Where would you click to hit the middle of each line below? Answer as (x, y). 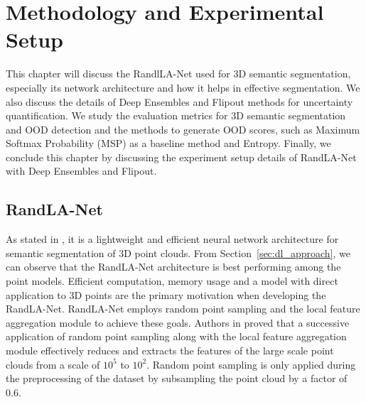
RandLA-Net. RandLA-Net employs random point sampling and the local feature (183, 309)
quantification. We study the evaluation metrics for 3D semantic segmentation (176, 115)
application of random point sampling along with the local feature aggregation (176, 336)
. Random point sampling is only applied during (251, 364)
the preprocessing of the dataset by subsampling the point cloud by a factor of (177, 378)
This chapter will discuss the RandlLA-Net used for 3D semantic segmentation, (178, 74)
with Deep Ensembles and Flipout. (81, 171)
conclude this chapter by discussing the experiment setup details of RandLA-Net (181, 157)
